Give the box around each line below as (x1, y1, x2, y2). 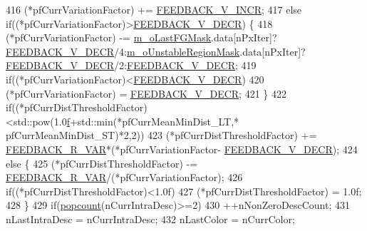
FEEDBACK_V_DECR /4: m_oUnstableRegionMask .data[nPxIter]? (6, 43, 306, 58)
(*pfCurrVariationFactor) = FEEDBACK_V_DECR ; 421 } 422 (6, 86, 286, 101)
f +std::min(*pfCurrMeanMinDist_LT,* (66, 113, 239, 128)
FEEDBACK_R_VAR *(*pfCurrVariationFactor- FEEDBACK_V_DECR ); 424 (6, 141, 358, 156)
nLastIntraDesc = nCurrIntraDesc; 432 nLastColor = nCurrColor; (6, 211, 295, 226)
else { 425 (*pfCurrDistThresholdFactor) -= (6, 155, 198, 170)
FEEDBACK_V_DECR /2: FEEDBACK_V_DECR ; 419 (6, 58, 257, 73)
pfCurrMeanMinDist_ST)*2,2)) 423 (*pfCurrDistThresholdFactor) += (6, 128, 317, 143)
